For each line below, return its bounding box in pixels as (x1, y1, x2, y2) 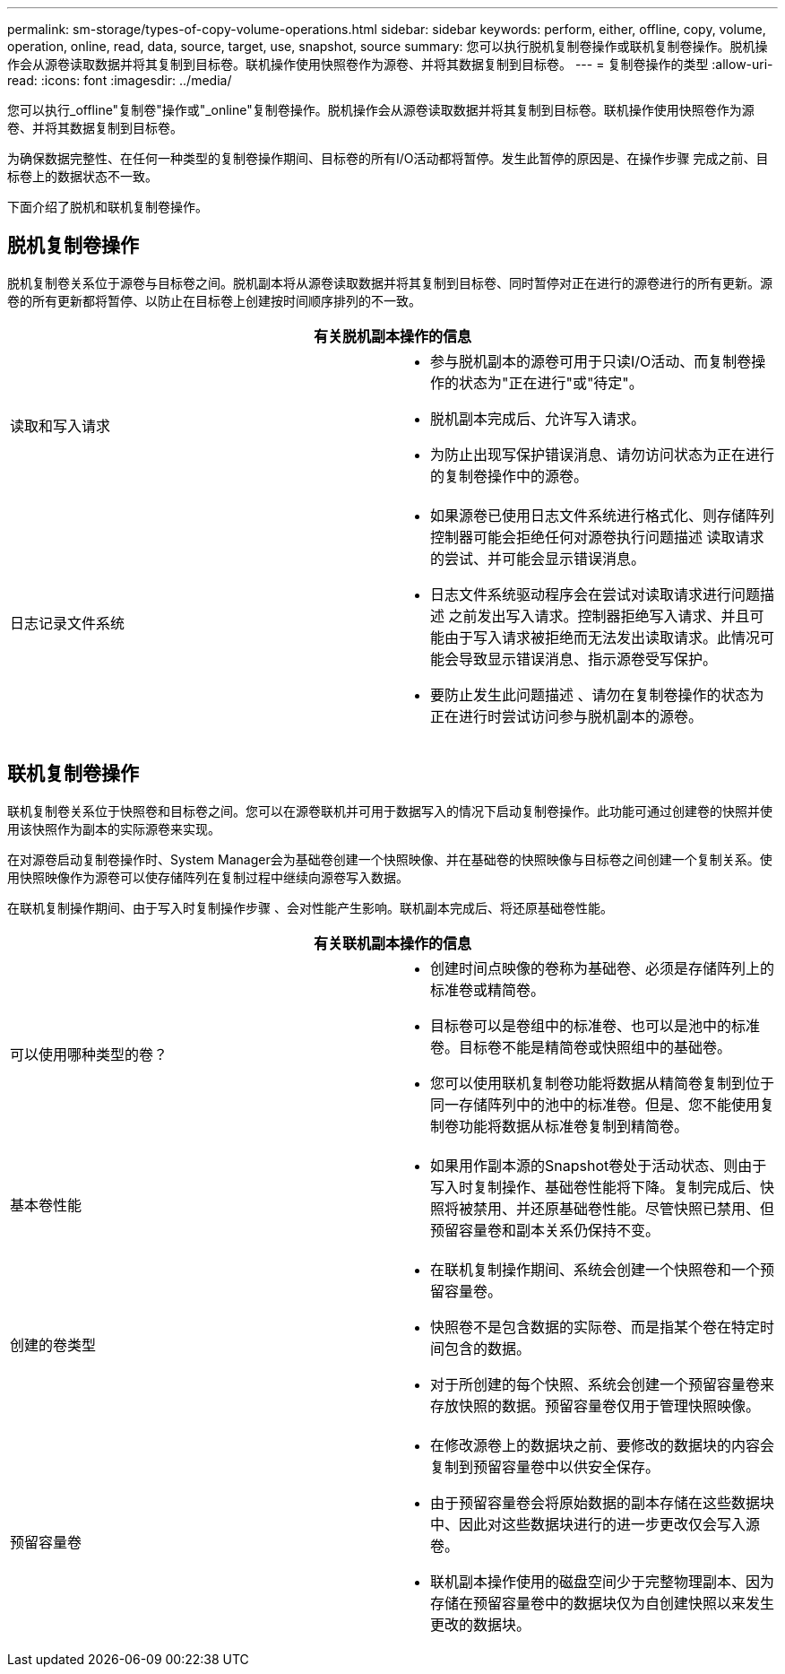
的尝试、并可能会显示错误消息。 (430, 549, 646, 568)
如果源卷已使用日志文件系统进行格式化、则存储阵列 (430, 506, 775, 525)
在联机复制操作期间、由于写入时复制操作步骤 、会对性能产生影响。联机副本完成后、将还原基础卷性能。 (7, 899, 613, 915)
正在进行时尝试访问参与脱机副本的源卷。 (430, 707, 703, 725)
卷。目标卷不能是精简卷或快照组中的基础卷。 (430, 1037, 732, 1056)
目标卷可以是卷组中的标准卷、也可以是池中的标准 (430, 1016, 761, 1035)
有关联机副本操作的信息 (313, 933, 471, 952)
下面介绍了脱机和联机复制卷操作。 (7, 199, 208, 214)
